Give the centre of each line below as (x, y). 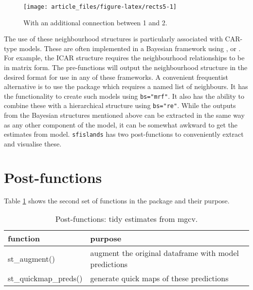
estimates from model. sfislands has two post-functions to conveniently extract (124, 134)
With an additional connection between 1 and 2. (95, 22)
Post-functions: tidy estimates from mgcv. (126, 219)
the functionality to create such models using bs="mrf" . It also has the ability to (124, 96)
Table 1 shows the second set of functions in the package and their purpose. (117, 200)
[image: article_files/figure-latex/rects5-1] (100, 7)
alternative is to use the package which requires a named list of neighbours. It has (126, 86)
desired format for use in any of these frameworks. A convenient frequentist (116, 77)
